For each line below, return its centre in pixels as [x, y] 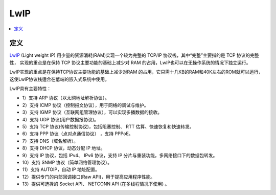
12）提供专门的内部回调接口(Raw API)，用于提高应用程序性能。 [89, 177]
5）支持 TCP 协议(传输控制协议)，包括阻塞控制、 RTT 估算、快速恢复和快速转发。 [108, 126]
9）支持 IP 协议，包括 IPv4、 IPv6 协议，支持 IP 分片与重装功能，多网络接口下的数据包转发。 [120, 155]
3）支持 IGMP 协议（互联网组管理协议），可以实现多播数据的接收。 [92, 112]
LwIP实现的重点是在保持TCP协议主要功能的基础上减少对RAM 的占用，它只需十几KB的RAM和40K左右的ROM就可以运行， [136, 72]
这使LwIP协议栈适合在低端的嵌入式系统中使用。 [60, 79]
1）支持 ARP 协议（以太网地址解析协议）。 [66, 98]
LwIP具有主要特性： [30, 89]
